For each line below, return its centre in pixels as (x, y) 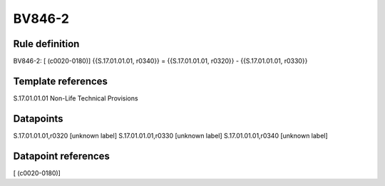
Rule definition (46, 44)
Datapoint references (62, 156)
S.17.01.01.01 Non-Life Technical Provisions (76, 98)
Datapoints (38, 119)
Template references (61, 81)
